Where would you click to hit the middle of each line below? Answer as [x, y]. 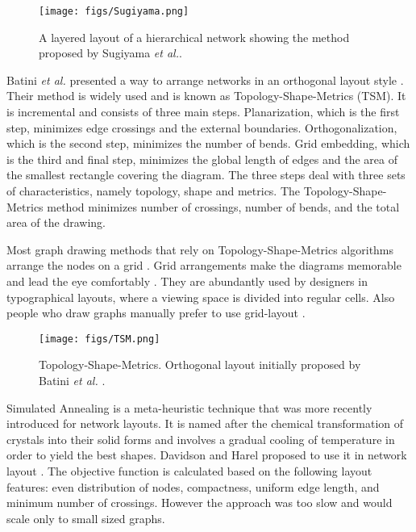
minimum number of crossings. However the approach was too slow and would [200, 503]
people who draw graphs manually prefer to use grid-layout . [156, 313]
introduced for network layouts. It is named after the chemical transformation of [205, 423]
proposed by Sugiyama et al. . [110, 53]
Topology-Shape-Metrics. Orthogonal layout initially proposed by [200, 364]
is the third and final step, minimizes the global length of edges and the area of [202, 159]
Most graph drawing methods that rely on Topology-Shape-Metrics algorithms [200, 249]
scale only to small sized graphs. [86, 518]
